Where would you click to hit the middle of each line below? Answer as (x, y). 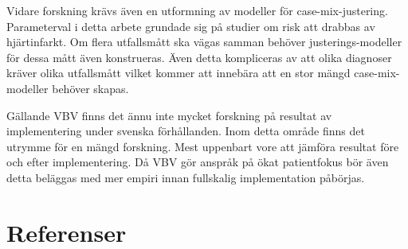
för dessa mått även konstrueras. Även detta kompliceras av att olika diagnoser (199, 57)
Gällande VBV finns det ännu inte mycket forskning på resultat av (169, 115)
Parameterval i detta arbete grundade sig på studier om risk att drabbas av (191, 26)
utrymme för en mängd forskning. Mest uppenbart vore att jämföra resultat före (203, 146)
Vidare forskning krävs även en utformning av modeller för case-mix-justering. (197, 10)
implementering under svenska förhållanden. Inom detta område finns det (186, 131)
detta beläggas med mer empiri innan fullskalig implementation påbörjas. (186, 177)
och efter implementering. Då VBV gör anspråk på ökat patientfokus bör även (198, 162)
